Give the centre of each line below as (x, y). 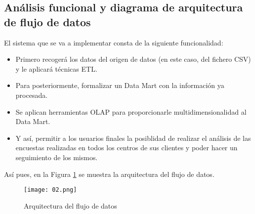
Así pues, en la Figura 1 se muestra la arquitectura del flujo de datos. (109, 174)
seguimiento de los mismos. (57, 157)
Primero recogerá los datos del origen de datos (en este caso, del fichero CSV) (133, 59)
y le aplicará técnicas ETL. (56, 68)
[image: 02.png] (50, 190)
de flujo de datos (47, 21)
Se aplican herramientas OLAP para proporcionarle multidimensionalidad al (131, 111)
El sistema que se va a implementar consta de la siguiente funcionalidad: (114, 42)
